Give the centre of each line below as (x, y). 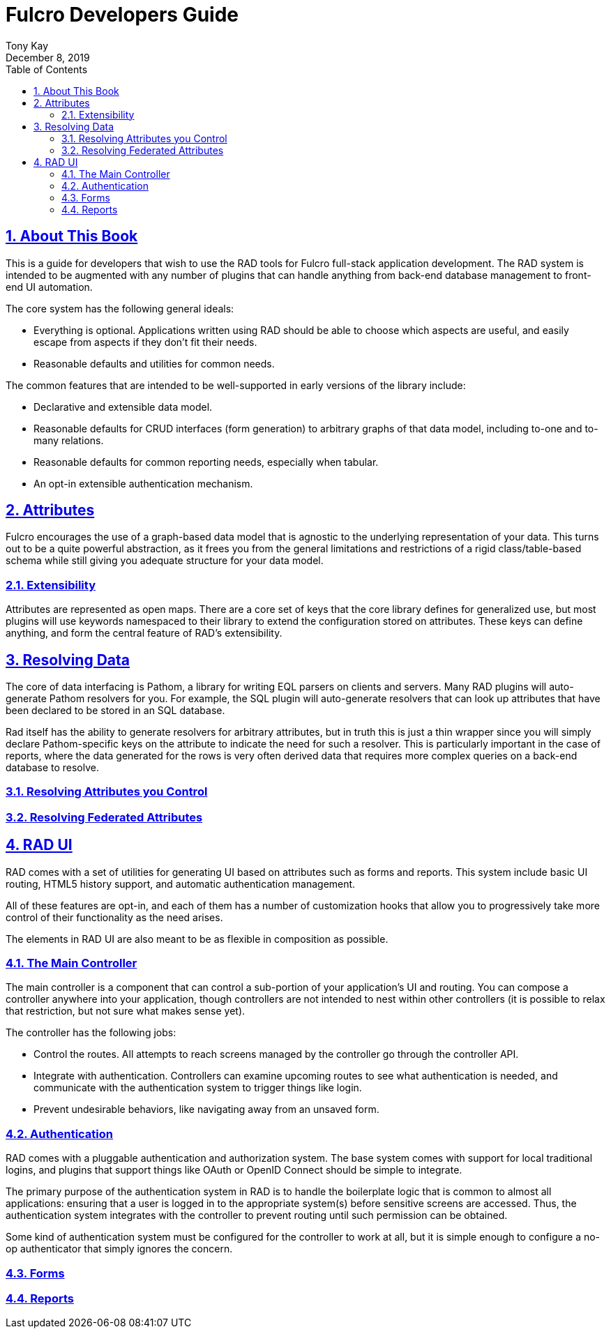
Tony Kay (27, 45)
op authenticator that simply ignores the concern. (119, 1249)
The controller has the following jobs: (91, 1033)
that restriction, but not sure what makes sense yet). (126, 1011)
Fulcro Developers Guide (122, 15)
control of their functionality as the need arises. (114, 917)
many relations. (69, 440)
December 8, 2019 (48, 57)
